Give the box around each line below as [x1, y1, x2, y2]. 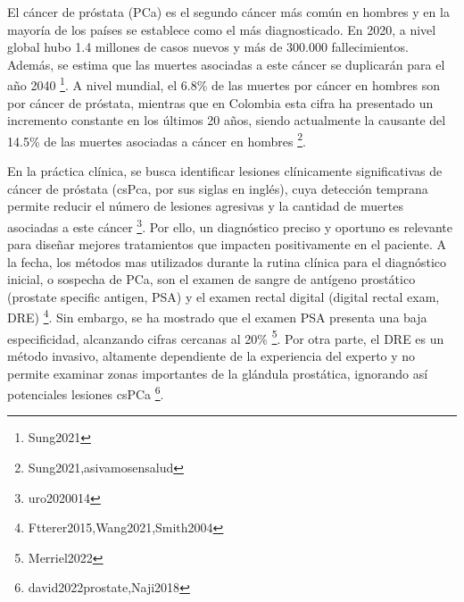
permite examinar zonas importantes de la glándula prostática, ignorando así [7, 364, 428, 382]
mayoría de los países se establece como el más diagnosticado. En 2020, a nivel [7, 20, 436, 38]
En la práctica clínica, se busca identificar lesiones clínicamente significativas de [7, 162, 443, 180]
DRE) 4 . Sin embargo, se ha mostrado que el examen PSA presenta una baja [7, 305, 427, 327]
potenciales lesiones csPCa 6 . [7, 382, 164, 403]
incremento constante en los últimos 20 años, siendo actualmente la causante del [7, 111, 446, 130]
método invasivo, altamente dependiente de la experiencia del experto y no [7, 346, 416, 364]
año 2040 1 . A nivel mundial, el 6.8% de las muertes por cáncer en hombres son [7, 73, 440, 95]
